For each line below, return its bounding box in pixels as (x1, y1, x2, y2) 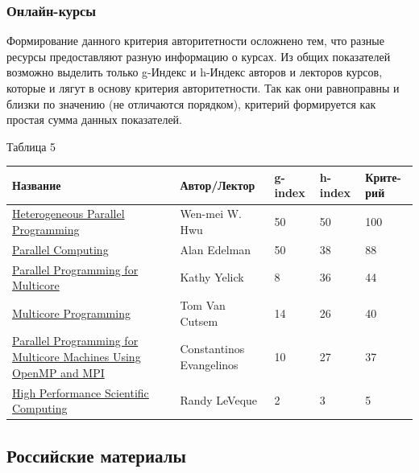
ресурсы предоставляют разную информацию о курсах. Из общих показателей (6, 47, 391, 64)
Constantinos (180, 340, 245, 357)
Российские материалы (6, 442, 186, 467)
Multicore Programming (12, 304, 131, 321)
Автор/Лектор (180, 176, 255, 193)
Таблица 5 (6, 138, 56, 154)
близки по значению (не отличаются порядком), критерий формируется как (6, 95, 376, 112)
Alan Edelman (180, 241, 251, 257)
